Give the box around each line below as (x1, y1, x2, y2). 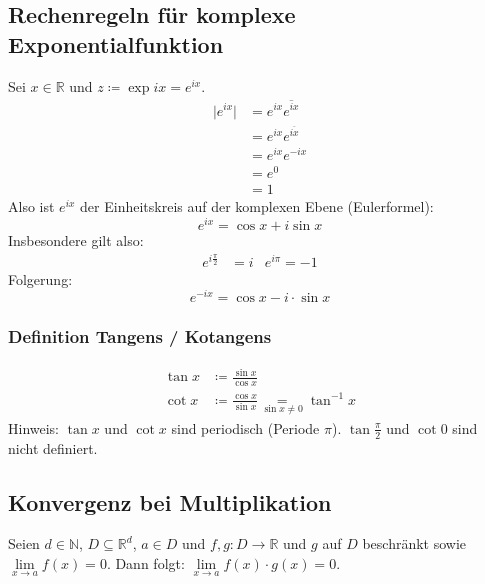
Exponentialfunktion (8, 28, 224, 59)
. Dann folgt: (106, 553, 185, 574)
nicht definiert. (8, 437, 98, 458)
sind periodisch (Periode (171, 417, 320, 438)
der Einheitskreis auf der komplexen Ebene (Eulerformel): (80, 196, 434, 217)
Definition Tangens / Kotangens (8, 324, 272, 349)
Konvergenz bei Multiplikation (8, 486, 332, 517)
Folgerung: (8, 268, 73, 289)
